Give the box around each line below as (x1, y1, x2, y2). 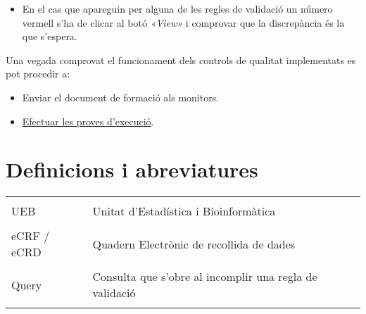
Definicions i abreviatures (6, 155, 258, 184)
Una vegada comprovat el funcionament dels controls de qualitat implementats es (6, 52, 356, 67)
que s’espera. (22, 29, 77, 44)
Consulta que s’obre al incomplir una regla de (92, 268, 317, 285)
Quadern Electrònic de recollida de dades (92, 235, 296, 252)
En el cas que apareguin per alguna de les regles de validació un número (22, 1, 333, 15)
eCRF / (11, 227, 50, 244)
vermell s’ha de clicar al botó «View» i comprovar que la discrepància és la (22, 15, 345, 30)
